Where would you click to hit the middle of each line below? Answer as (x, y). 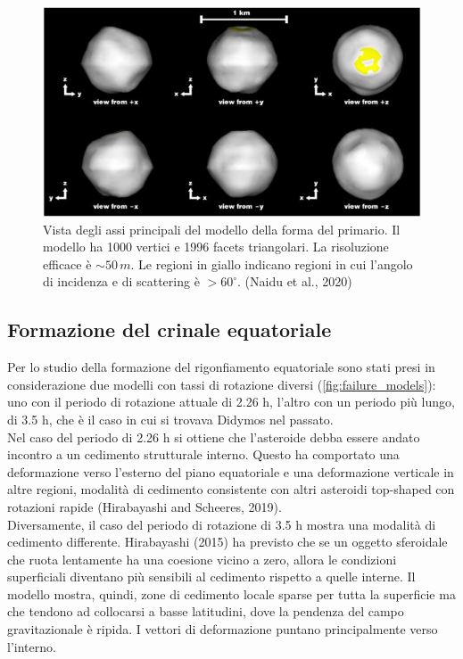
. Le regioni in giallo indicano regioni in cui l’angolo (272, 264)
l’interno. (32, 646)
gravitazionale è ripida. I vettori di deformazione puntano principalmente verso (223, 629)
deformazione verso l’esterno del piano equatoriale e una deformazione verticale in (231, 471)
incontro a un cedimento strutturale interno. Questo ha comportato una (203, 454)
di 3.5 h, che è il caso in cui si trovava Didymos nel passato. (170, 419)
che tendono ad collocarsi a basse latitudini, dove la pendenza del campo (206, 611)
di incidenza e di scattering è (121, 281)
